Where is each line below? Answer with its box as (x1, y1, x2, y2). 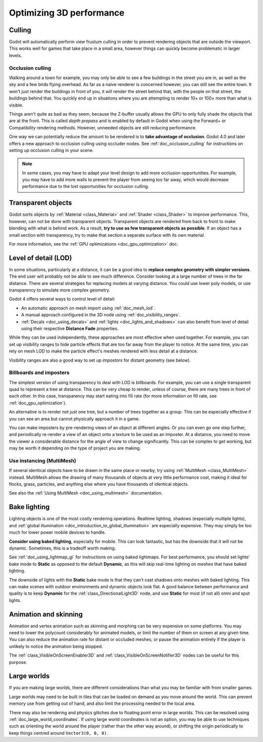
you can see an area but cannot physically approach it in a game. (9, 415, 140, 422)
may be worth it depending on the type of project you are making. (9, 445, 141, 451)
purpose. (9, 659, 27, 665)
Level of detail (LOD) (9, 254, 73, 262)
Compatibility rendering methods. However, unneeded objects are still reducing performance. (9, 124, 197, 130)
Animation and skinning (9, 610, 83, 618)
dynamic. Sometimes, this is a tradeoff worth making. (9, 545, 116, 551)
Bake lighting (9, 503, 50, 511)
